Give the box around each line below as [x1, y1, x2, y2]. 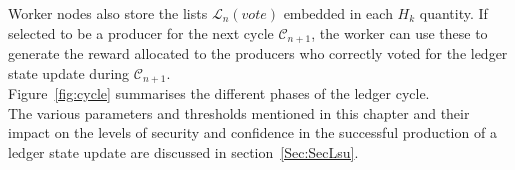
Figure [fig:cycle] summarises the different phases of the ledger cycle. [8, 83, 430, 104]
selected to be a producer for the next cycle [8, 22, 274, 43]
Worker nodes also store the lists [8, 3, 208, 23]
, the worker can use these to [311, 22, 488, 43]
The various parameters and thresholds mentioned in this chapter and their [8, 102, 470, 123]
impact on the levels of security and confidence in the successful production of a [8, 122, 497, 143]
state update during [8, 62, 130, 83]
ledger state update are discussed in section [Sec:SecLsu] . [8, 141, 359, 162]
